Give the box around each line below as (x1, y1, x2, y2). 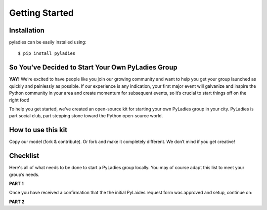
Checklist (9, 152, 40, 160)
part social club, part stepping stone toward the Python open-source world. (9, 113, 163, 119)
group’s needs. (9, 172, 40, 177)
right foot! (9, 97, 30, 103)
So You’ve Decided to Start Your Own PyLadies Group (9, 63, 178, 71)
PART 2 (9, 199, 25, 205)
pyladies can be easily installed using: (9, 39, 87, 45)
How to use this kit (9, 126, 68, 134)
